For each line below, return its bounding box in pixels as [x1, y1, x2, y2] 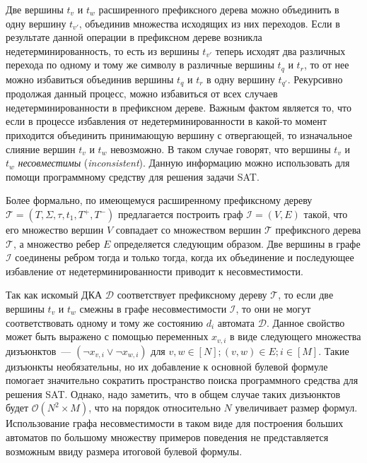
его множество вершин [6, 222, 104, 237]
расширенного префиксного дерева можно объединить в [98, 2, 339, 16]
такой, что [303, 207, 348, 222]
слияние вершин [6, 141, 76, 156]
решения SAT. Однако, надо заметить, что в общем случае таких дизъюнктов [6, 386, 341, 401]
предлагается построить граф [118, 207, 243, 222]
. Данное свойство [266, 315, 345, 330]
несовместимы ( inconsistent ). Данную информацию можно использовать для [18, 155, 350, 170]
